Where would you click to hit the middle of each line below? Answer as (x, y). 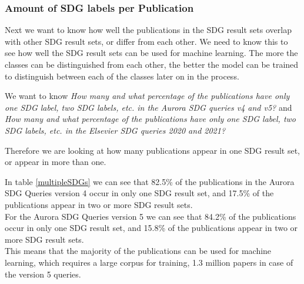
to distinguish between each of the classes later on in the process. (122, 76)
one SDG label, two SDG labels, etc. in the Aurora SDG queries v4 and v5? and (148, 107)
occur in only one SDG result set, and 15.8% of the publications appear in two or (151, 228)
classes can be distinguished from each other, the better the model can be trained (152, 64)
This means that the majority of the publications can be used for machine (138, 251)
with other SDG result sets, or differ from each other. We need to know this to (146, 41)
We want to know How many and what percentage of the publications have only (147, 96)
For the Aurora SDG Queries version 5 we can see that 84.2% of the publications (151, 216)
